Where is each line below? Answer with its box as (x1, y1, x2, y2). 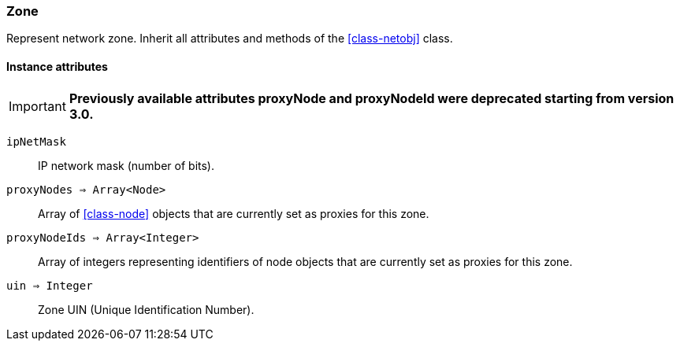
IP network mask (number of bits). (38, 158, 215, 172)
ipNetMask (6, 135, 66, 148)
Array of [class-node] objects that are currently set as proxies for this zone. (38, 206, 429, 220)
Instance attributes (6, 59, 108, 73)
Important (9, 98, 66, 114)
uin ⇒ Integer (6, 279, 93, 292)
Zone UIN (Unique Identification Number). (38, 302, 255, 316)
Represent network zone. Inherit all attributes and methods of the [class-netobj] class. (6, 31, 453, 46)
